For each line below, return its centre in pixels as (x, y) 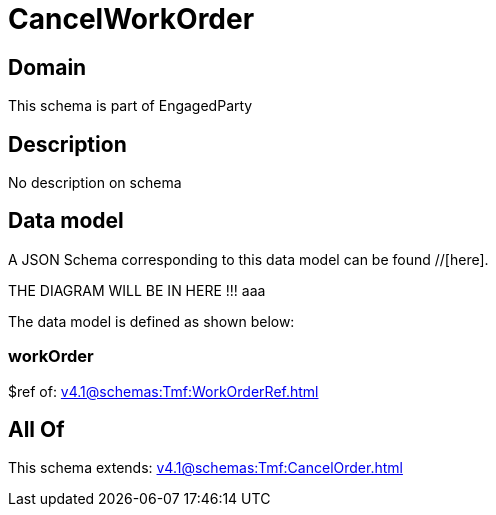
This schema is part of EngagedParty (130, 106)
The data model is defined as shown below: (151, 321)
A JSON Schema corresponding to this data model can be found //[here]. (248, 259)
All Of (36, 430)
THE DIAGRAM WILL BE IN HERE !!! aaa (137, 290)
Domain (47, 67)
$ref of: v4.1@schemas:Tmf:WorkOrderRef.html (163, 391)
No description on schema (95, 183)
